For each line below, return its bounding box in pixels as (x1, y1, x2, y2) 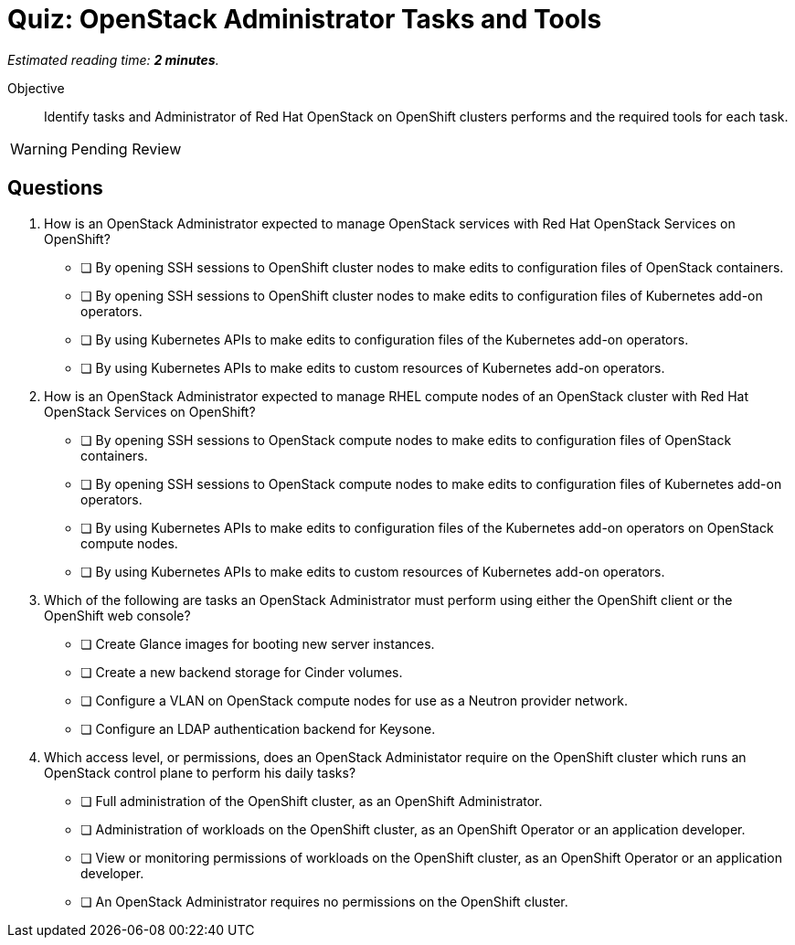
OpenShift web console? (44, 607, 191, 623)
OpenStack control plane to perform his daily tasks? (44, 764, 356, 780)
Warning (10, 139, 68, 158)
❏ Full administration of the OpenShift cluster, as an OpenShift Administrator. (80, 792, 543, 809)
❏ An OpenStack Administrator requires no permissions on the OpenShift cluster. (80, 893, 568, 909)
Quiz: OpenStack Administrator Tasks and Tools (7, 4, 602, 35)
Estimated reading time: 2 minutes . (7, 51, 219, 68)
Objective (7, 80, 65, 96)
